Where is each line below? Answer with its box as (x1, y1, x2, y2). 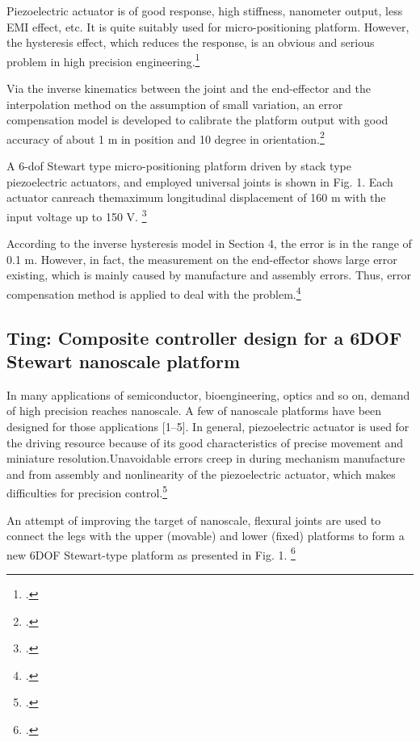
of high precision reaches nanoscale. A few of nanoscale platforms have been (6, 402, 382, 419)
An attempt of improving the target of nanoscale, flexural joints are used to (6, 511, 381, 528)
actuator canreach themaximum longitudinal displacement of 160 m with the (6, 189, 386, 206)
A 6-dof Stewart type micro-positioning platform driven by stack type (6, 157, 351, 174)
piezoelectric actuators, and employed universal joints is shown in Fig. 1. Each (6, 173, 393, 190)
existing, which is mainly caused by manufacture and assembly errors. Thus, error (6, 266, 411, 283)
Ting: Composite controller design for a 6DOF (6, 325, 402, 350)
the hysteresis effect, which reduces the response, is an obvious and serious (6, 34, 375, 51)
